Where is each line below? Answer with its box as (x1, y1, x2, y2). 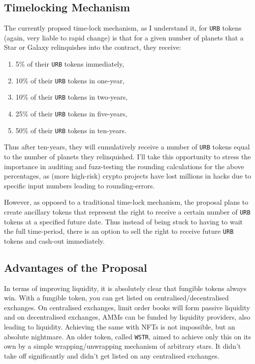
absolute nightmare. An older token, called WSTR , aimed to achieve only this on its (4, 331, 251, 341)
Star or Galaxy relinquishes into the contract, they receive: (4, 42, 181, 52)
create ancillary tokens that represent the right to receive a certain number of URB (4, 206, 251, 217)
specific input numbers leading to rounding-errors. (4, 180, 155, 190)
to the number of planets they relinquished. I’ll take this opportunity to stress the (4, 151, 251, 161)
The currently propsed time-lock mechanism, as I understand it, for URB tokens (4, 23, 242, 33)
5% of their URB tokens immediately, (15, 59, 125, 69)
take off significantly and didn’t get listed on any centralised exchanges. (4, 350, 220, 361)
